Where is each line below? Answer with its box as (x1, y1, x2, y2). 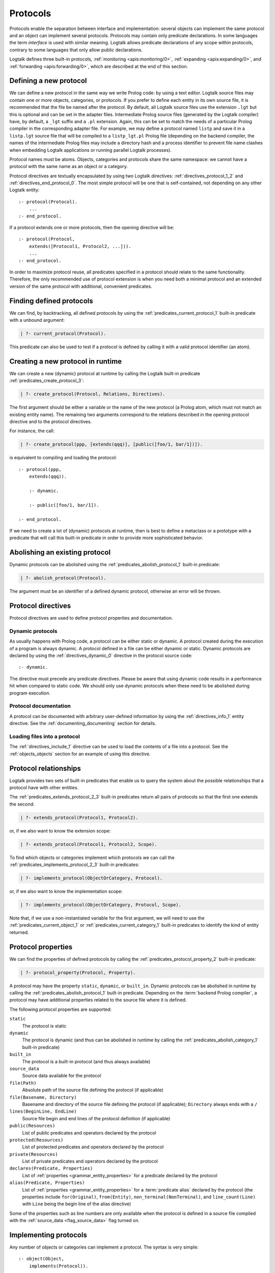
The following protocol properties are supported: (9, 1006, 112, 1012)
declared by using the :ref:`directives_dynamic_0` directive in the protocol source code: (9, 652, 193, 659)
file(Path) (9, 1080, 37, 1086)
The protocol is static (22, 1022, 67, 1029)
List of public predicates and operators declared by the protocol (22, 1129, 156, 1136)
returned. (9, 929, 29, 935)
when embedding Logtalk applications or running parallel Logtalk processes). (9, 147, 172, 153)
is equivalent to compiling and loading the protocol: (9, 455, 117, 461)
